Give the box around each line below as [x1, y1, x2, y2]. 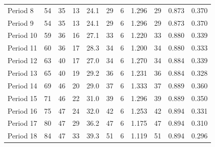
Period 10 [8, 30, 37, 40]
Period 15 [8, 92, 37, 103]
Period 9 [8, 17, 34, 28]
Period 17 [8, 118, 37, 128]
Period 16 [8, 105, 37, 116]
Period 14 [8, 80, 37, 90]
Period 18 [8, 130, 37, 141]
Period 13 [8, 67, 37, 78]
